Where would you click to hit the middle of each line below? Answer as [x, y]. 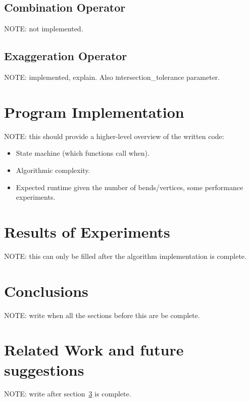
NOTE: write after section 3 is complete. [68, 394]
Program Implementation [94, 111]
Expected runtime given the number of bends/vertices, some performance [130, 187]
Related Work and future [94, 350]
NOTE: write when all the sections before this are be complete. [102, 315]
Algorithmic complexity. [53, 170]
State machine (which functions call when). [83, 153]
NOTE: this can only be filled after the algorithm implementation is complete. [125, 256]
